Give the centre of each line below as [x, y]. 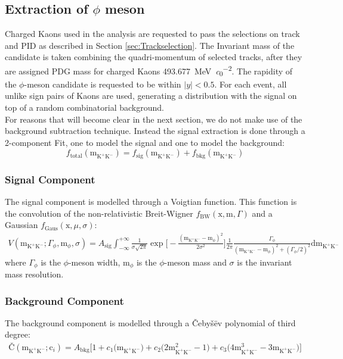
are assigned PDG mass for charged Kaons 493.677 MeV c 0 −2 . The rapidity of [149, 71]
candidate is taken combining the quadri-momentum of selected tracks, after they [154, 57]
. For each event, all [251, 84]
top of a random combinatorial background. [84, 107]
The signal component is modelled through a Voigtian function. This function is [151, 201]
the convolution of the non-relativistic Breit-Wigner [99, 213]
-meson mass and [195, 262]
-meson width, [94, 262]
